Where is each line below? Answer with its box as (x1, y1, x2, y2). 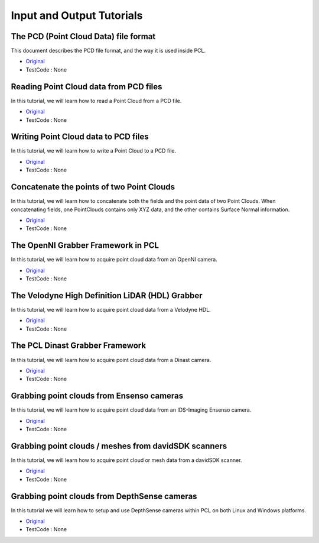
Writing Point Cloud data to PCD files (11, 132, 149, 142)
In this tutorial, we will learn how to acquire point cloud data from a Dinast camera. (11, 356, 211, 363)
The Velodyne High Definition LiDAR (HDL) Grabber (11, 290, 203, 300)
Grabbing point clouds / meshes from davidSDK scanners (11, 441, 227, 451)
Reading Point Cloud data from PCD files (11, 82, 162, 92)
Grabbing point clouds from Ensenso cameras (11, 391, 184, 401)
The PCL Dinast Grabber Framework (11, 341, 147, 351)
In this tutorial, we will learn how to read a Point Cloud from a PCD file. (11, 97, 182, 104)
